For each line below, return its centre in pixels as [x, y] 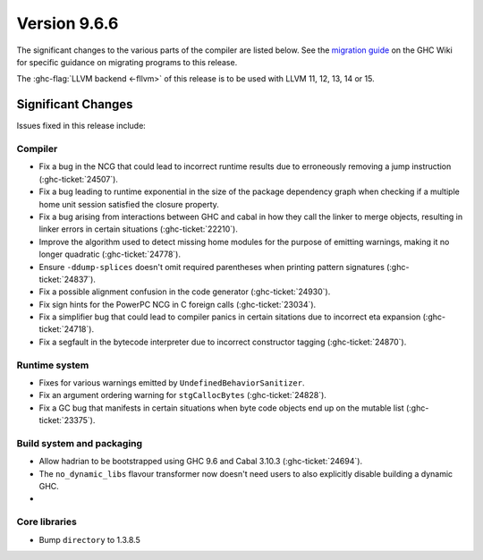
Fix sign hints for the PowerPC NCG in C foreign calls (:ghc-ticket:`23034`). [178, 304]
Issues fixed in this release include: [81, 126]
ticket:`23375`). [67, 420]
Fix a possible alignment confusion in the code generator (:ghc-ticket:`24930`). [185, 292]
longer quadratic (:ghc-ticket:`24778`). [110, 254]
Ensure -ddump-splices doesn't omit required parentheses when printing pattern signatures [212, 267]
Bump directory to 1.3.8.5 [89, 539]
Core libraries [47, 522]
